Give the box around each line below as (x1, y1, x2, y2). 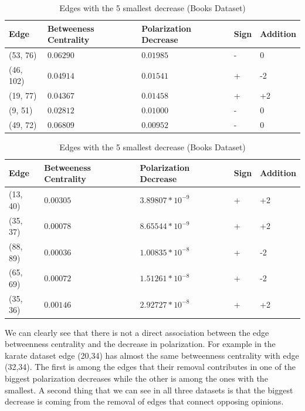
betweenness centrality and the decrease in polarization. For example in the (5, 338, 276, 350)
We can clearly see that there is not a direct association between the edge (5, 326, 269, 338)
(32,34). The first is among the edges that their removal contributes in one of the (5, 361, 296, 373)
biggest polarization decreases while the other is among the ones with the (5, 372, 268, 384)
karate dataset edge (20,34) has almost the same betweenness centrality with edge (5, 349, 299, 361)
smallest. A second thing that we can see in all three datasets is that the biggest (5, 383, 293, 396)
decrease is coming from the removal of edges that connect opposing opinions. (5, 395, 284, 407)
